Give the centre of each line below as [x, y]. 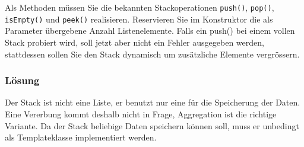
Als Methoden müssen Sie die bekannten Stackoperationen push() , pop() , [140, 7]
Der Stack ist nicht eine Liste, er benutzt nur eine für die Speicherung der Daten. [153, 102]
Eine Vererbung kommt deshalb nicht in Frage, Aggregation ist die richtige [141, 114]
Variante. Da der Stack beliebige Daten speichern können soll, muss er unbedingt [152, 125]
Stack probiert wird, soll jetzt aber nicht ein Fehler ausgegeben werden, [134, 42]
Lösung [22, 80]
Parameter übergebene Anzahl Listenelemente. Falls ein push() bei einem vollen [150, 31]
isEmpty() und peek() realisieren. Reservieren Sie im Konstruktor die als [139, 19]
